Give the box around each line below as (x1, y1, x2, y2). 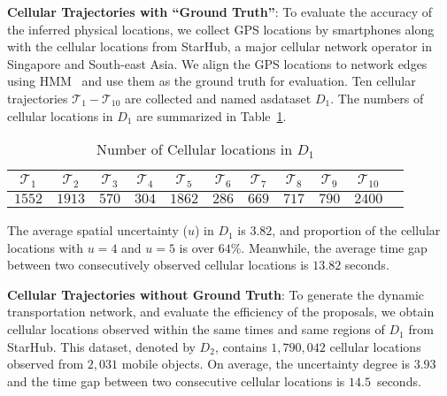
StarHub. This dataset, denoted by (7, 337, 196, 355)
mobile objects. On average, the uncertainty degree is (121, 354, 411, 373)
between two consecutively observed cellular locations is (7, 255, 309, 274)
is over (179, 238, 214, 256)
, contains (214, 337, 267, 355)
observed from (7, 354, 84, 373)
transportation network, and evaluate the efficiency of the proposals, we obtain (7, 302, 435, 321)
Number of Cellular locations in (96, 139, 293, 160)
